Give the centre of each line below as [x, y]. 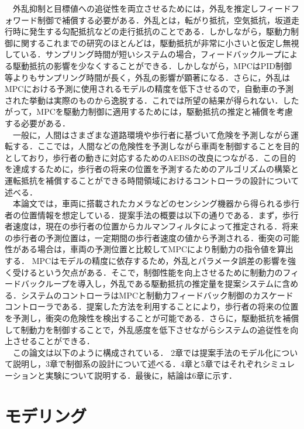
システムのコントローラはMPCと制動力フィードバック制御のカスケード [157, 295]
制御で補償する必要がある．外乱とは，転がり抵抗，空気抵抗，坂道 [164, 20]
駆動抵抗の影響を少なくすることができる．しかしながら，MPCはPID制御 [152, 65]
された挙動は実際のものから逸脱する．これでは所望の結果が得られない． [144, 100]
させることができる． [53, 341]
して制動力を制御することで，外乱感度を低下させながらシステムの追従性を [148, 329]
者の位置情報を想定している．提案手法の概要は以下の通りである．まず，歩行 [152, 214]
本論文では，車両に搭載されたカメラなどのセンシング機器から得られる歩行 [156, 203]
